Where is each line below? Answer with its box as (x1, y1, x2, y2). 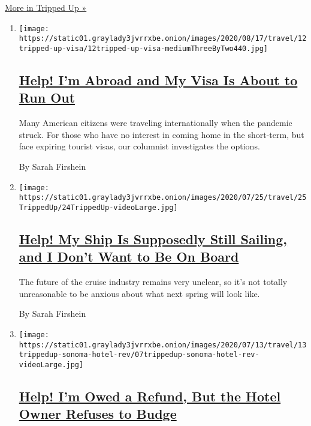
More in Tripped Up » (5, 1, 87, 13)
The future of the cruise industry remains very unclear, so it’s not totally (19, 275, 288, 288)
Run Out (19, 88, 76, 107)
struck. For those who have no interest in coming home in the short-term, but (19, 128, 304, 140)
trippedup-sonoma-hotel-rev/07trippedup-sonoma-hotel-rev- (19, 350, 259, 359)
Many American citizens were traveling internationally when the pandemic (19, 116, 292, 129)
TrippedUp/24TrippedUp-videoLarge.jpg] (19, 203, 178, 212)
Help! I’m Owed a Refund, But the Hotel (19, 386, 281, 405)
